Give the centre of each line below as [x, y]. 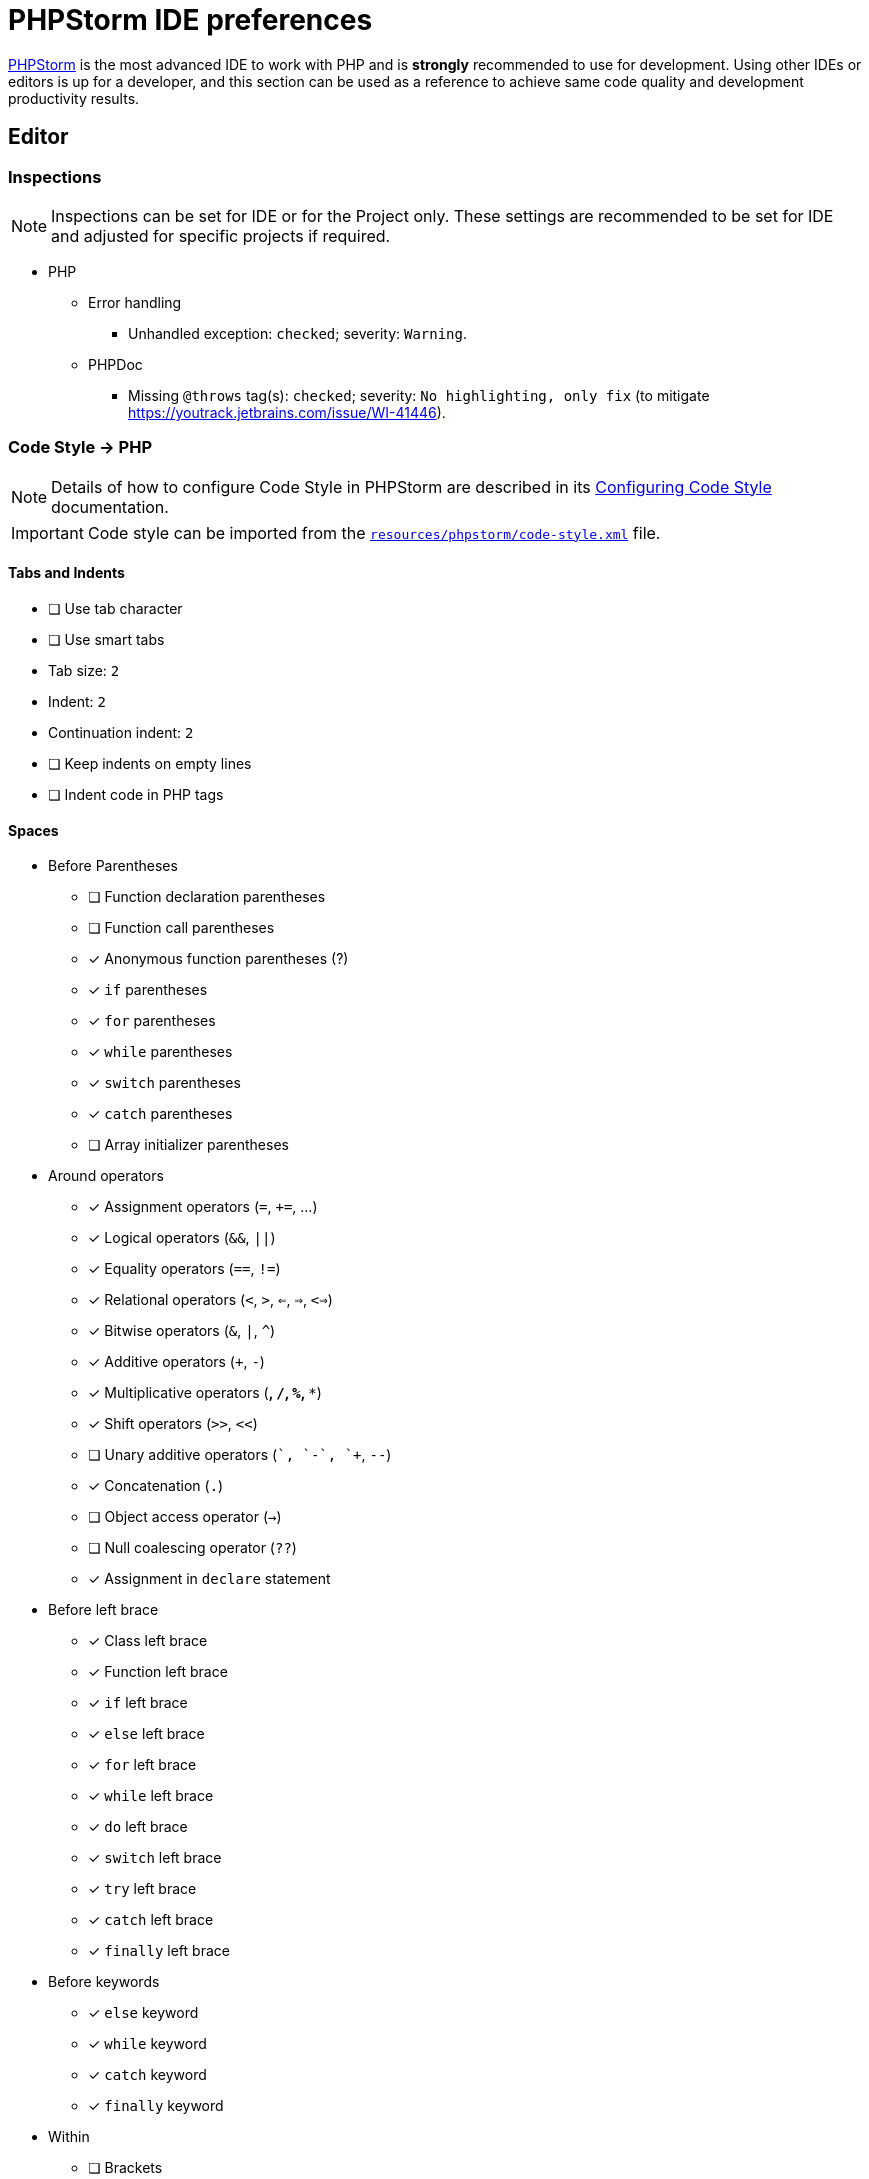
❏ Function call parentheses [181, 928]
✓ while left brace [151, 1796]
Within [69, 2137]
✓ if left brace [138, 1703]
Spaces [33, 830]
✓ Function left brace [158, 1672]
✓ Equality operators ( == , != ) [184, 1269]
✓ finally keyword [156, 2106]
